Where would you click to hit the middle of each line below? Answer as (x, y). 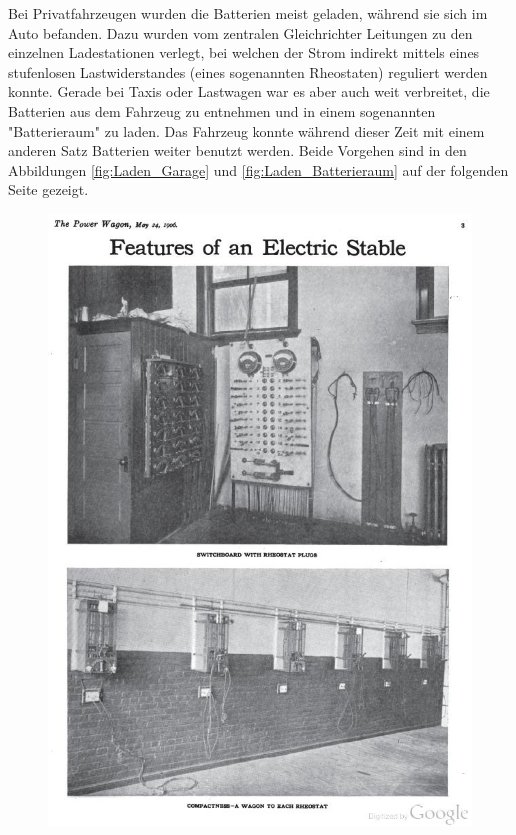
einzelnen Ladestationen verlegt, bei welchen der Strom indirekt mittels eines (244, 52)
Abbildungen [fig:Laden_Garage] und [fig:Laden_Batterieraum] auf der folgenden (258, 169)
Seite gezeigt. (48, 189)
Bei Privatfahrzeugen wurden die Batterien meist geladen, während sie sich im (248, 13)
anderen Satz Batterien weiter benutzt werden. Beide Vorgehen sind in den (237, 150)
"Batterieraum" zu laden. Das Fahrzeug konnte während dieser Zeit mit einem (246, 130)
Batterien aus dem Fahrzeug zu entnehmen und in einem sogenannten (222, 110)
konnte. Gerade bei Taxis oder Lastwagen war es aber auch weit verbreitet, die (249, 91)
